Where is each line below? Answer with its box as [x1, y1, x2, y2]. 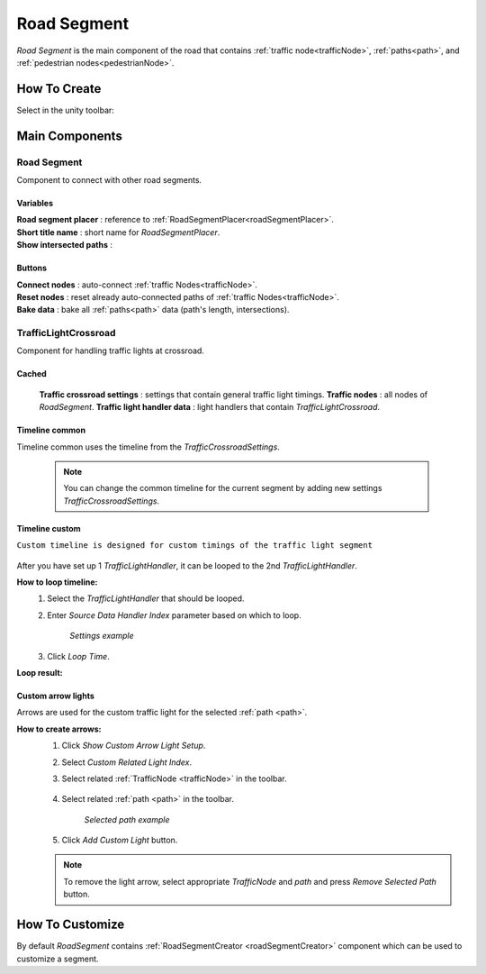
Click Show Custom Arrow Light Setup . [61, 740, 206, 751]
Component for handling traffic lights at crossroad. [16, 345, 204, 356]
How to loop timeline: [16, 577, 98, 587]
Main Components [16, 128, 123, 143]
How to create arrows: [16, 724, 102, 734]
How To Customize [16, 917, 125, 933]
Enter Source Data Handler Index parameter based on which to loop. [47, 609, 301, 621]
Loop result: [16, 667, 63, 678]
